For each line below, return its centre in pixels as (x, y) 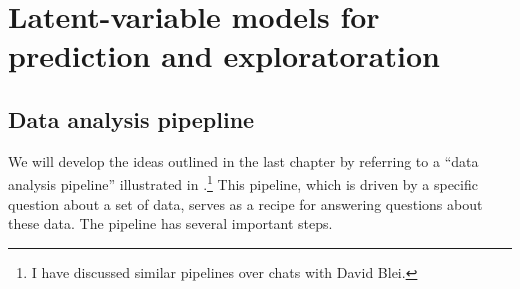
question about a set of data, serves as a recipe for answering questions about (245, 203)
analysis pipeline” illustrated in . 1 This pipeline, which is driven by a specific (243, 183)
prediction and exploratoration (224, 55)
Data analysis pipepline (131, 118)
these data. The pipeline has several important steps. (170, 223)
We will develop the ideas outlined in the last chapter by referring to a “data (243, 160)
